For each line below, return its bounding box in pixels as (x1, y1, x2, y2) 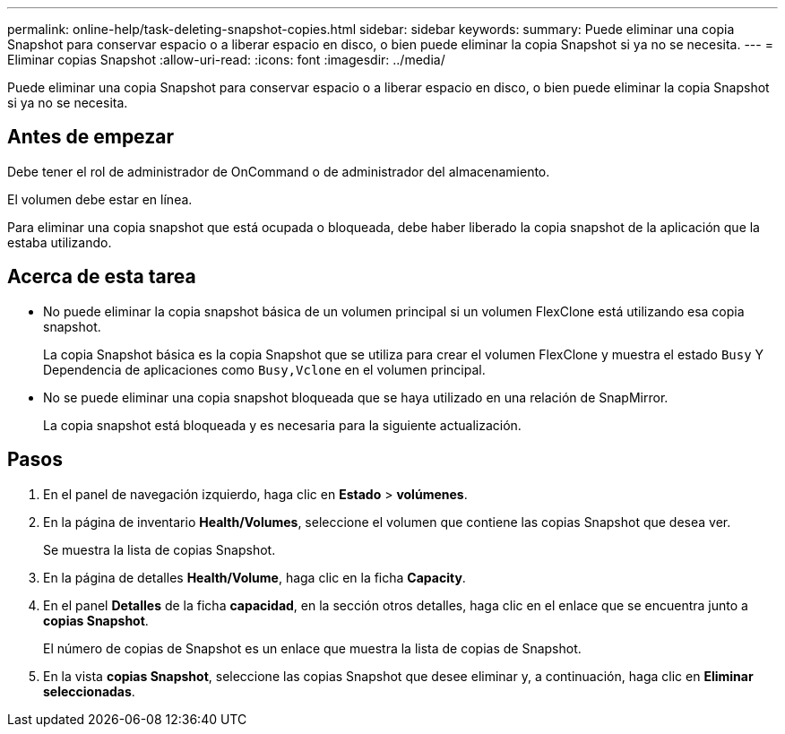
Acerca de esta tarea (7, 265, 196, 289)
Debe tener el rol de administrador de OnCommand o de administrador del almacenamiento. (7, 163, 550, 179)
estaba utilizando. (7, 234, 112, 250)
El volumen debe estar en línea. (7, 191, 193, 207)
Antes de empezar (7, 125, 174, 149)
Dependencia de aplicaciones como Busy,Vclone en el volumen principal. (43, 361, 486, 377)
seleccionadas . (43, 683, 135, 699)
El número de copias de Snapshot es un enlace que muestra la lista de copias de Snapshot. (43, 640, 582, 656)
